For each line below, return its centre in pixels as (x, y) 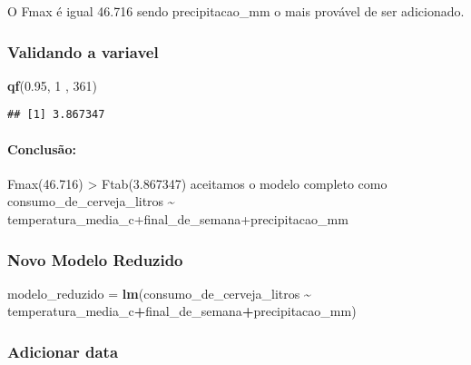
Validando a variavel (83, 51)
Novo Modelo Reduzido (95, 259)
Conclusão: (42, 148)
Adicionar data (63, 351)
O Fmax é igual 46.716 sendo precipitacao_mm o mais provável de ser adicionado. (236, 11)
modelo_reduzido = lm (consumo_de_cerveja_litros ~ (159, 293)
